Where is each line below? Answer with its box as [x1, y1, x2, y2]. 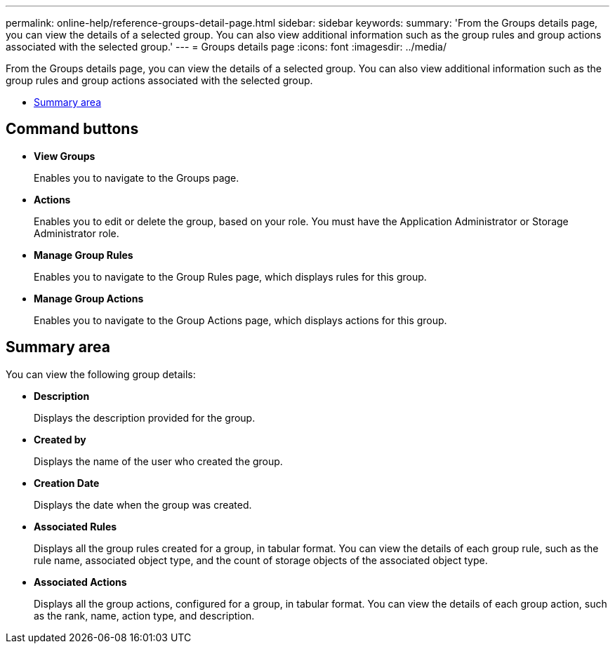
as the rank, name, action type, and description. [34, 609, 255, 622]
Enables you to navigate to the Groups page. [34, 171, 239, 184]
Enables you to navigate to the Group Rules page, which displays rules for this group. [34, 270, 427, 283]
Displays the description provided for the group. [34, 411, 256, 424]
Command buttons [6, 120, 139, 138]
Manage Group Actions [34, 292, 144, 305]
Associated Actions [34, 575, 127, 588]
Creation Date [34, 476, 100, 489]
